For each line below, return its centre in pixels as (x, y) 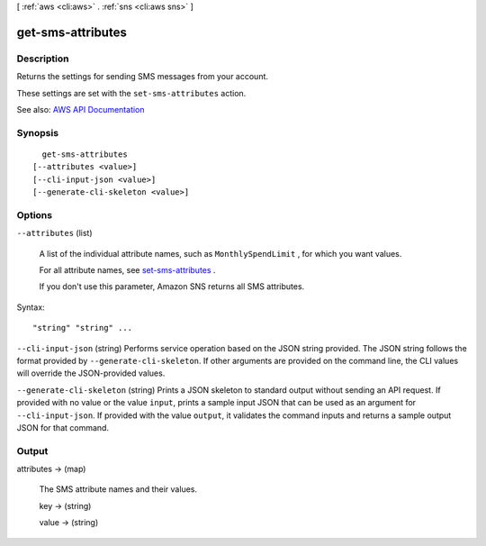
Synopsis (37, 132)
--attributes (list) (55, 233)
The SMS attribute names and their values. (118, 489)
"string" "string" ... (83, 328)
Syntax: (31, 307)
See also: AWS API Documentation (81, 109)
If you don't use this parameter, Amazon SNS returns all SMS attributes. (172, 287)
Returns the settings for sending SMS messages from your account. (143, 77)
